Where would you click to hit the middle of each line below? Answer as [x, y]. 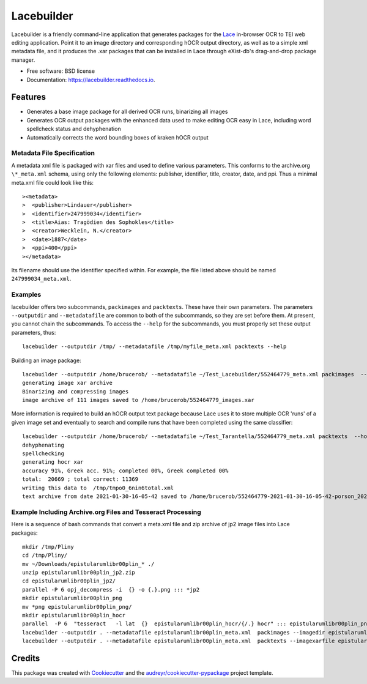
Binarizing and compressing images [76, 391]
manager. [23, 60]
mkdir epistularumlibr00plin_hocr [74, 615]
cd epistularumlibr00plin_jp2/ [69, 581]
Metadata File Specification [53, 153]
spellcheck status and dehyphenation [74, 129]
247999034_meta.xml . [41, 279]
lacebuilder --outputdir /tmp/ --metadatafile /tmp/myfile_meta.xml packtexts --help [154, 347]
